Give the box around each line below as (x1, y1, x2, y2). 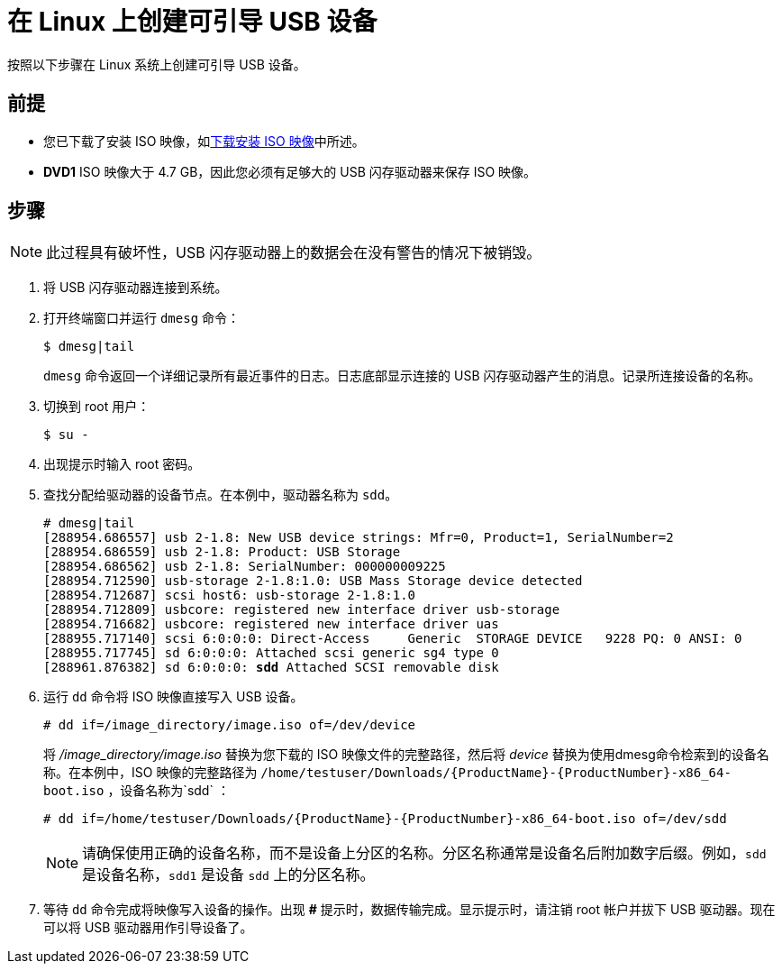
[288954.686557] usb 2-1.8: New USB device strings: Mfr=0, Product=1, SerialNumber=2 (43, 530, 674, 545)
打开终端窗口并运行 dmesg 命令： (43, 310, 241, 326)
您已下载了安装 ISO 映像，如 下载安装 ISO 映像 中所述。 (43, 133, 365, 149)
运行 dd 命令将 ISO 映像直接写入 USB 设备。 (43, 689, 304, 705)
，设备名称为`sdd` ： (107, 783, 230, 799)
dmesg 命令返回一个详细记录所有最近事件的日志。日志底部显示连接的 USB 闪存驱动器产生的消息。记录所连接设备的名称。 (43, 368, 761, 384)
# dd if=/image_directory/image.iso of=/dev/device (43, 718, 416, 733)
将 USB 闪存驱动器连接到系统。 (43, 279, 228, 296)
